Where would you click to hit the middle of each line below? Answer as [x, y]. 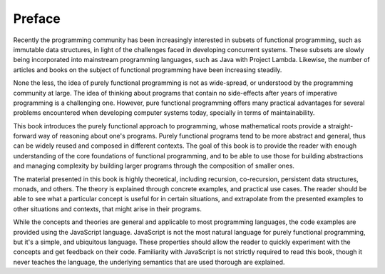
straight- [340, 126]
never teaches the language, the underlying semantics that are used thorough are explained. [149, 262]
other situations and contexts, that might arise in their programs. [108, 209]
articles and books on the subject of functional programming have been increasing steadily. [148, 70]
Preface [37, 19]
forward [25, 136]
